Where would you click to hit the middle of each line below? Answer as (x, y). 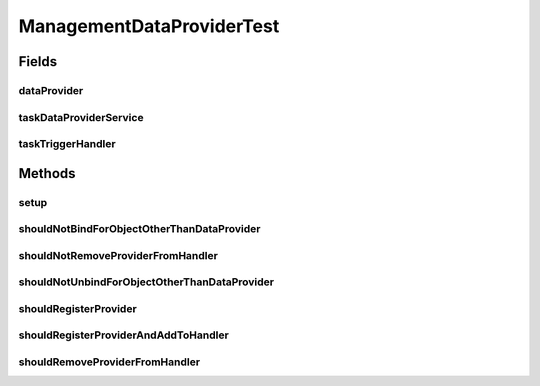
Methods (47, 173)
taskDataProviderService (81, 117)
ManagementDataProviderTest (149, 26)
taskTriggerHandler (67, 144)
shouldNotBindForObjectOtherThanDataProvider (139, 229)
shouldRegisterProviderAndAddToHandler (123, 335)
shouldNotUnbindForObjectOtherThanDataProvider (146, 282)
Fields (38, 61)
